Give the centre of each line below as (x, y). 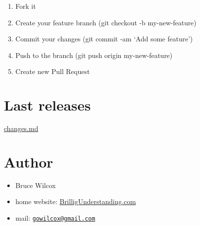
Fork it (26, 6)
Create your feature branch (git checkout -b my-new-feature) (106, 22)
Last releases (47, 105)
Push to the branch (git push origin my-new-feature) (94, 55)
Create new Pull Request (53, 71)
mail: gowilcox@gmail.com (55, 218)
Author (29, 161)
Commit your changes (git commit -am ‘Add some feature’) (104, 39)
